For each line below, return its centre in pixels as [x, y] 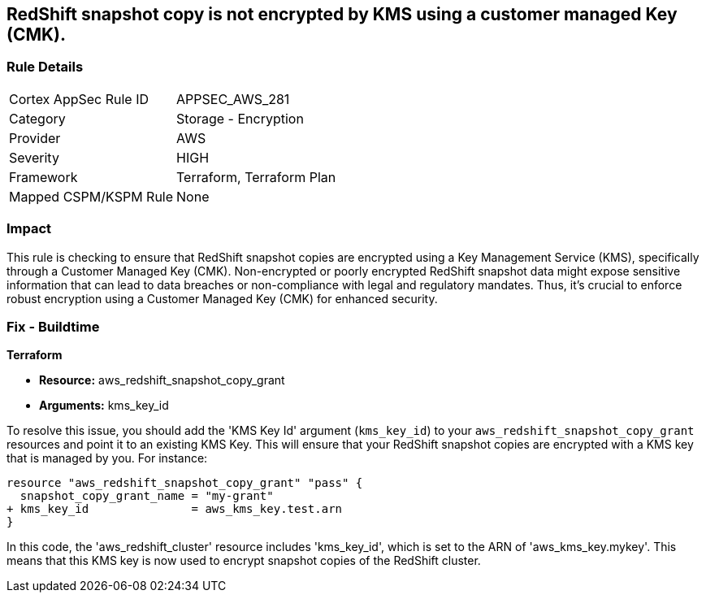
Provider [35, 138]
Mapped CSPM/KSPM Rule [91, 196]
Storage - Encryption [240, 118]
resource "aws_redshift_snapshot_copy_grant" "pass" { [185, 483]
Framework [43, 177]
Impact [29, 229]
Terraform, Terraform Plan [256, 177]
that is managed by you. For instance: [107, 458]
